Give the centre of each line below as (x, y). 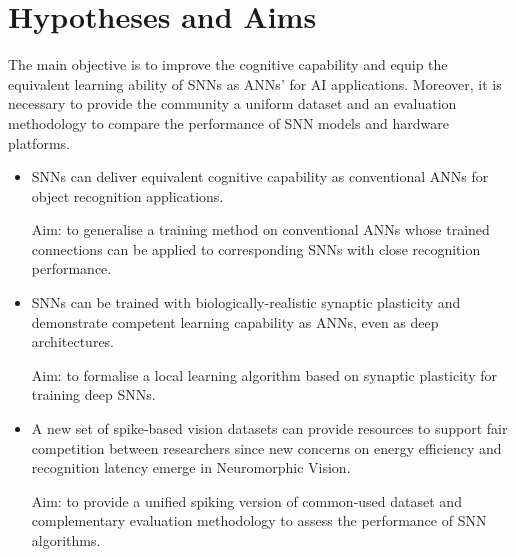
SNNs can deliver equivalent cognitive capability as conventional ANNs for (260, 176)
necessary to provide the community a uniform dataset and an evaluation (232, 103)
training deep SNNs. (93, 394)
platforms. (39, 142)
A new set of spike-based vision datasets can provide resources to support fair (269, 428)
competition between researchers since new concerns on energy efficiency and (266, 447)
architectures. (73, 341)
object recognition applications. (127, 195)
